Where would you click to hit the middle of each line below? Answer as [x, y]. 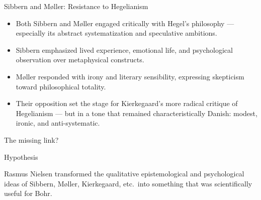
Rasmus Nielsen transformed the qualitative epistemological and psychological [124, 174]
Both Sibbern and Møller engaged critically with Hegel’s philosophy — [125, 23]
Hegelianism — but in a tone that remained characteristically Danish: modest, [137, 113]
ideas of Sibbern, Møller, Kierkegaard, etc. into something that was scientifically [128, 183]
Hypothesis [21, 157]
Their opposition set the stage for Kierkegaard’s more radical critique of [127, 103]
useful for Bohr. [28, 193]
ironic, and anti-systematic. [58, 123]
